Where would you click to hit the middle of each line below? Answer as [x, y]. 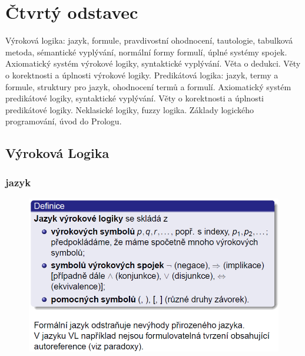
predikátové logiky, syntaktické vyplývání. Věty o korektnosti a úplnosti [135, 98]
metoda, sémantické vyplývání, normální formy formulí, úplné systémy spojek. [146, 52]
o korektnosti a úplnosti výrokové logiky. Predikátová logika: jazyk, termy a [142, 75]
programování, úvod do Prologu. [64, 121]
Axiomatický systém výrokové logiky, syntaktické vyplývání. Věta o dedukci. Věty [153, 63]
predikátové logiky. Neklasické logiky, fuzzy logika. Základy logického [130, 109]
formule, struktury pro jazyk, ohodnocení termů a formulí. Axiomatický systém [148, 86]
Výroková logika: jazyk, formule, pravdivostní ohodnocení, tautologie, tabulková [149, 40]
